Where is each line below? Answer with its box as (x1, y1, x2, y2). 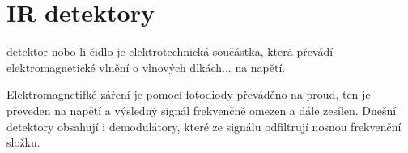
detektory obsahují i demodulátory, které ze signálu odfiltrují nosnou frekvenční (6, 117, 402, 134)
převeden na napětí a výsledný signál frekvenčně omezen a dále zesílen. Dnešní (6, 101, 397, 118)
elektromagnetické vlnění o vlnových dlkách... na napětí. (6, 58, 286, 75)
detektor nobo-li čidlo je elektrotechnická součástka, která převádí (6, 43, 334, 60)
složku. (6, 134, 40, 151)
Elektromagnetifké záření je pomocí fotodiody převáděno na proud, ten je (6, 86, 371, 103)
